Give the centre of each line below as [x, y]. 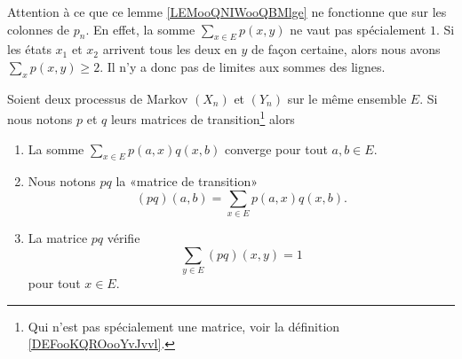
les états [29, 49]
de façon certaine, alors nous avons [346, 49]
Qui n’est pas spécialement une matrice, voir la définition [184, 326]
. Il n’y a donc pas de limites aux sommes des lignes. [243, 66]
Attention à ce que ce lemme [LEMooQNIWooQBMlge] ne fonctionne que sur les [227, 12]
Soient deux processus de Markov [98, 98]
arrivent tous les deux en [170, 49]
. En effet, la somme [140, 29]
